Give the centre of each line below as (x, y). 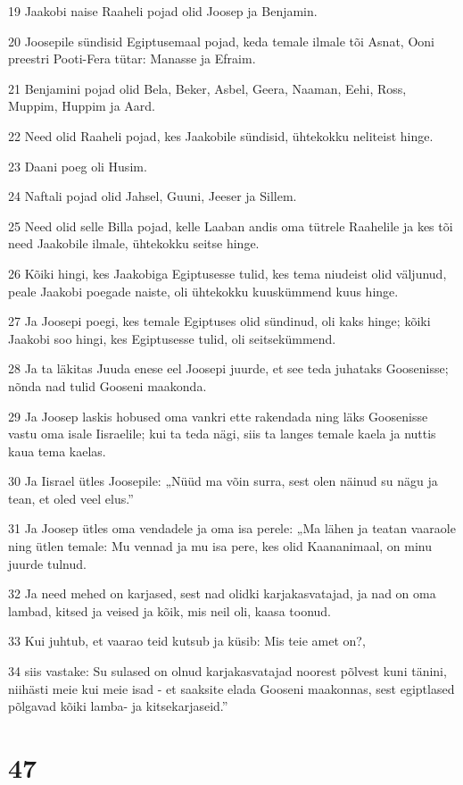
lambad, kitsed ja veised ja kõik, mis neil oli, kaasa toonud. (169, 610)
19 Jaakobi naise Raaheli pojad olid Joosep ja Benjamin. (163, 11)
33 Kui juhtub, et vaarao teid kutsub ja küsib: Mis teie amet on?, (187, 641)
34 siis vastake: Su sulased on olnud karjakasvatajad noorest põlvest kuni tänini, (227, 671)
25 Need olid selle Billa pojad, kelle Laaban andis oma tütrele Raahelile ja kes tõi (231, 225)
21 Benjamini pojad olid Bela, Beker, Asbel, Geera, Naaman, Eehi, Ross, (207, 88)
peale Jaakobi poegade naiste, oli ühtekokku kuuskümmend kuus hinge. (203, 291)
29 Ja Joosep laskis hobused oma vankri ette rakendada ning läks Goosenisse (218, 416)
